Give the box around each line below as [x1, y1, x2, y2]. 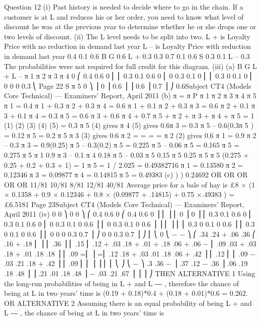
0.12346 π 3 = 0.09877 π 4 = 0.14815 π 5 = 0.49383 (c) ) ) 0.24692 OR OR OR [4, 169, 248, 180]
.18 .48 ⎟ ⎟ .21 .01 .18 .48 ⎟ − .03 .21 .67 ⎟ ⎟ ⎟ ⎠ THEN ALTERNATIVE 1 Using [4, 268, 255, 279]
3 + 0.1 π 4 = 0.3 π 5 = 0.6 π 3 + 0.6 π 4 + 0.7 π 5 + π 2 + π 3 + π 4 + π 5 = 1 [4, 110, 254, 120]
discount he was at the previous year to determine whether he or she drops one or [4, 21, 256, 32]
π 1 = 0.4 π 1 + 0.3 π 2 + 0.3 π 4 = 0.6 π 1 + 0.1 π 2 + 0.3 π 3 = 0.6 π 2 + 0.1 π [4, 100, 255, 110]
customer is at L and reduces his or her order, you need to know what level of [4, 11, 244, 22]
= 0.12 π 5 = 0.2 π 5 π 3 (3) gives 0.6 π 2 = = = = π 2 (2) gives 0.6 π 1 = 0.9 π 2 [4, 130, 256, 140]
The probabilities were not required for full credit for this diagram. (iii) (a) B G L [4, 60, 257, 71]
